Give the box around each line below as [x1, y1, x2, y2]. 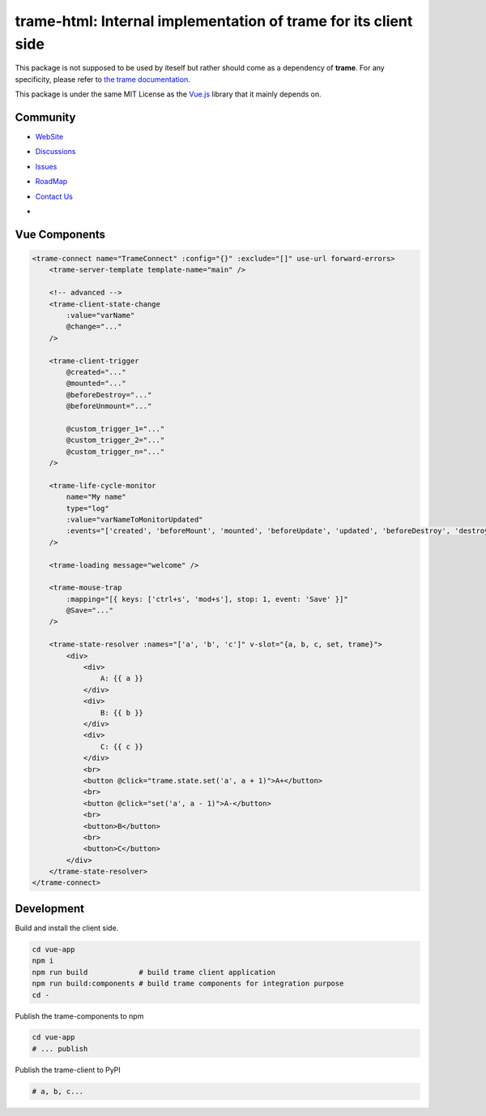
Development [15, 901, 85, 916]
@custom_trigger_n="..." [66, 447, 165, 456]
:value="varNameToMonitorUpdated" [66, 515, 203, 524]
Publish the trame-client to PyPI [15, 1065, 121, 1075]
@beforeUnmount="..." [66, 401, 152, 411]
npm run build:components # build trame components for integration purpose [32, 979, 344, 989]
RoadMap [35, 177, 68, 187]
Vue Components [15, 227, 105, 241]
